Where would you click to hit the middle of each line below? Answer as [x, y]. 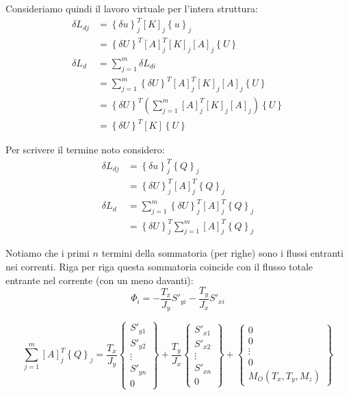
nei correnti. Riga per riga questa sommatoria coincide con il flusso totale [159, 266]
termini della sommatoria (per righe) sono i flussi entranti [222, 253]
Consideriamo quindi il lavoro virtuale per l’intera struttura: [132, 8]
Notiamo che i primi [48, 253]
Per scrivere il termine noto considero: [85, 150]
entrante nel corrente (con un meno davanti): [100, 280]
